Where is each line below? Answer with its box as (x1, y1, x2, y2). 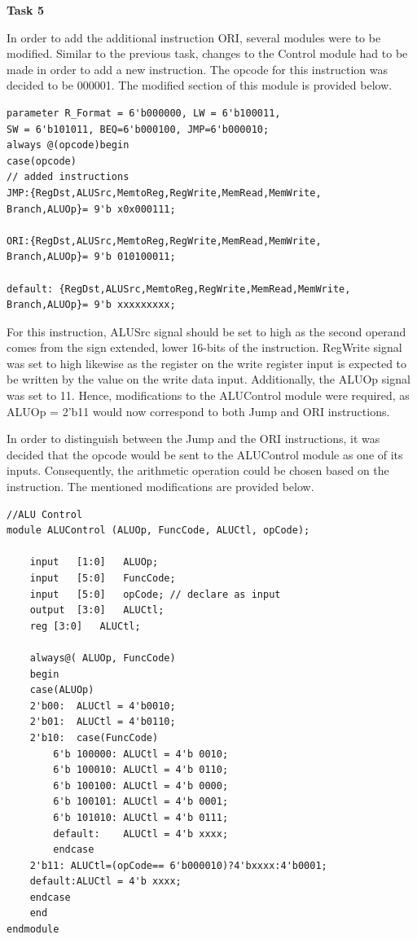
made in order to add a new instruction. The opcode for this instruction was (7, 60, 388, 77)
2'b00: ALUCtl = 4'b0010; (29, 700, 176, 712)
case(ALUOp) (29, 684, 94, 696)
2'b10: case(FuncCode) (29, 731, 159, 744)
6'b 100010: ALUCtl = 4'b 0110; (53, 764, 229, 776)
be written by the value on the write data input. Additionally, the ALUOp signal (7, 371, 410, 388)
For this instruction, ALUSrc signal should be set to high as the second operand (7, 323, 406, 340)
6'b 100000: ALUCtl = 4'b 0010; (53, 748, 229, 760)
